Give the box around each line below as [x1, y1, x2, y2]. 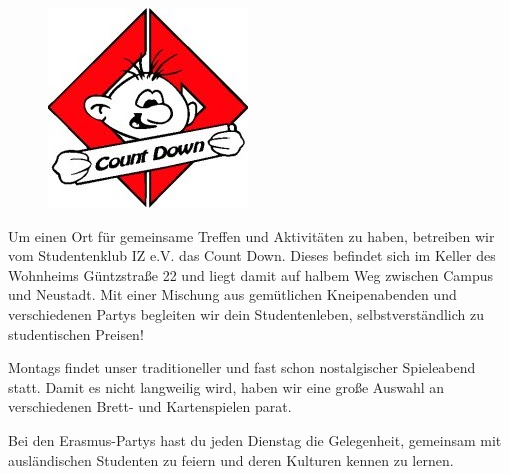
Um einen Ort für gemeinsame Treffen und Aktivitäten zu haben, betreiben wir [8, 225, 495, 246]
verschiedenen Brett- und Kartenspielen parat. [8, 396, 292, 417]
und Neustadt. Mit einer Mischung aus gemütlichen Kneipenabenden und [8, 284, 457, 305]
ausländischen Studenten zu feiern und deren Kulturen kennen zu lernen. [8, 449, 454, 470]
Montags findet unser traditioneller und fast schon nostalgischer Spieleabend [8, 357, 476, 378]
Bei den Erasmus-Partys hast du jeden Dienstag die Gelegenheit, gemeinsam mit [8, 429, 502, 450]
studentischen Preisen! [8, 323, 144, 344]
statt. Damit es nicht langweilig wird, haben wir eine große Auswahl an [8, 376, 445, 397]
